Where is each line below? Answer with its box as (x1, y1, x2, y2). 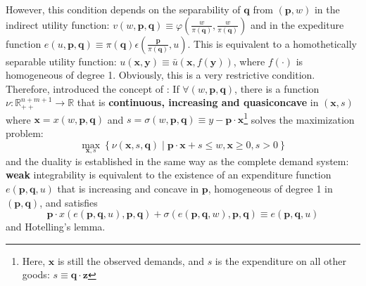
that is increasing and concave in (57, 181, 199, 196)
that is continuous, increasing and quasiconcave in (77, 95, 319, 110)
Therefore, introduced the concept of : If (6, 81, 179, 96)
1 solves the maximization (244, 110, 355, 126)
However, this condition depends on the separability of (6, 2, 241, 16)
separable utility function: (6, 53, 117, 68)
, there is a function (234, 81, 320, 96)
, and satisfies (39, 195, 98, 209)
